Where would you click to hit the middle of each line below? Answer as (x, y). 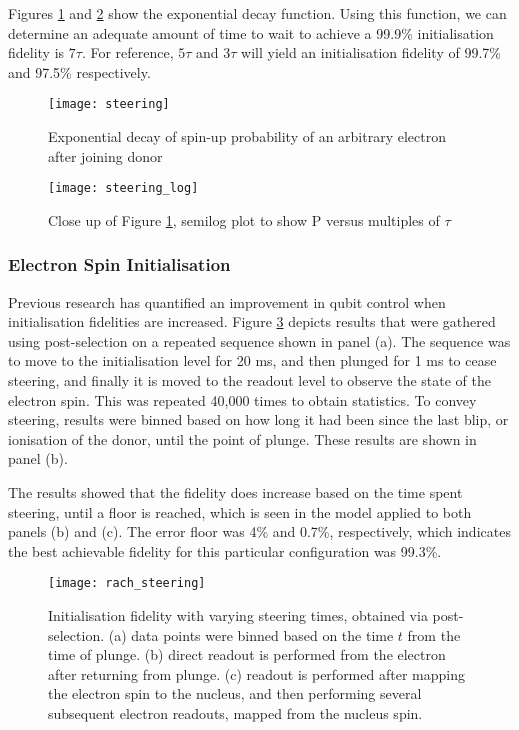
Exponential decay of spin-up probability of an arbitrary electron (247, 136)
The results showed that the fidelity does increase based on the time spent (235, 492)
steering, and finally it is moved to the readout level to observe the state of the (249, 380)
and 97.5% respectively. (79, 71)
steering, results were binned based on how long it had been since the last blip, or (258, 419)
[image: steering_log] (123, 188)
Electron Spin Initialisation (119, 264)
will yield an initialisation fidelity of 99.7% (371, 52)
